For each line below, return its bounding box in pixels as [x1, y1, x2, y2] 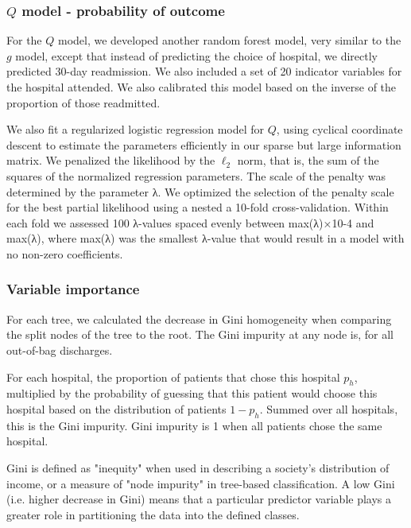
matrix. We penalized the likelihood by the [6, 152, 215, 169]
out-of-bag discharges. [6, 341, 113, 358]
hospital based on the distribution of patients [6, 400, 227, 417]
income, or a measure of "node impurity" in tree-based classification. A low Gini [6, 475, 395, 491]
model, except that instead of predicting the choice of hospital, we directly [15, 47, 378, 64]
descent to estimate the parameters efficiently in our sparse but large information [6, 136, 401, 153]
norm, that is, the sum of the [237, 152, 379, 169]
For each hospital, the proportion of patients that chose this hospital [6, 368, 340, 385]
